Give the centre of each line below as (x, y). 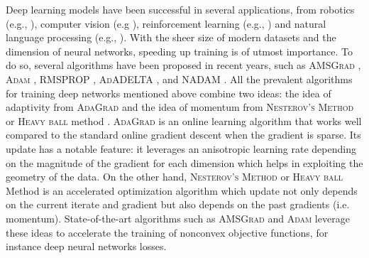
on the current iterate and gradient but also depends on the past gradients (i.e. (178, 204)
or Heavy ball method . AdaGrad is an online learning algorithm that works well (184, 120)
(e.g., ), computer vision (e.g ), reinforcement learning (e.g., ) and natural (166, 23)
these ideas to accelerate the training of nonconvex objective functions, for (167, 232)
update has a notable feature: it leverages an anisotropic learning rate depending (181, 148)
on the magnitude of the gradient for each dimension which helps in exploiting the (184, 162)
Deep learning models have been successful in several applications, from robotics (180, 9)
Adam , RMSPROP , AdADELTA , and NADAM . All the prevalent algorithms (179, 79)
